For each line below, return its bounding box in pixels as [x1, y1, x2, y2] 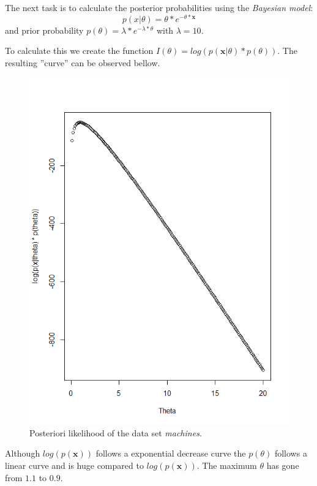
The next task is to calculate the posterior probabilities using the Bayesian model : [5, 1, 313, 13]
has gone [266, 459, 299, 472]
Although [5, 447, 40, 460]
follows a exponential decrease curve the [95, 447, 246, 460]
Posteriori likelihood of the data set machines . [29, 426, 202, 439]
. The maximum [196, 459, 257, 472]
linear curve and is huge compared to [5, 459, 144, 472]
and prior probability [5, 23, 84, 36]
